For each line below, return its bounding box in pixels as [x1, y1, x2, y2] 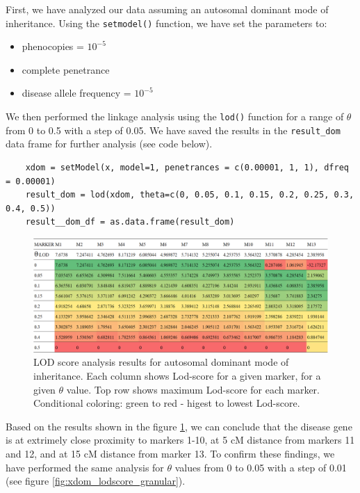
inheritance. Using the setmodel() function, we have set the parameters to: [6, 15, 327, 30]
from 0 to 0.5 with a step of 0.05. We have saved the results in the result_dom [6, 122, 341, 137]
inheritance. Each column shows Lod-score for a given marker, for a [33, 369, 321, 383]
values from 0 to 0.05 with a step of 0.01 [174, 460, 347, 474]
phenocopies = [22, 39, 84, 54]
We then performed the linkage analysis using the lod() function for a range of [6, 109, 344, 124]
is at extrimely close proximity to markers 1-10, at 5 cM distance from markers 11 [6, 433, 355, 447]
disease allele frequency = [22, 86, 131, 100]
